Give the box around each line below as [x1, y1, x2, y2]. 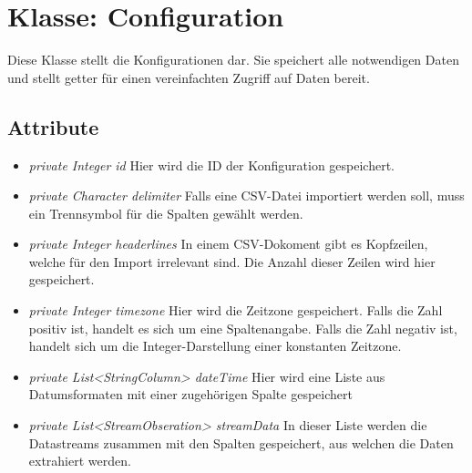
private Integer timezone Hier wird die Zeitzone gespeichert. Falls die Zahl [28, 301, 443, 320]
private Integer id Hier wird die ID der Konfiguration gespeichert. [28, 155, 395, 174]
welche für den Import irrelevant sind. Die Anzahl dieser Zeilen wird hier [28, 252, 436, 271]
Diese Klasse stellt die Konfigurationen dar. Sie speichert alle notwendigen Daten [7, 50, 459, 69]
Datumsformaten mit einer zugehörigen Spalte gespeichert [28, 385, 353, 404]
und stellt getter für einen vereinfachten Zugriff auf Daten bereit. [7, 67, 370, 87]
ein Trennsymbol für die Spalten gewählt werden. [28, 203, 303, 222]
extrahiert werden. [28, 451, 131, 470]
